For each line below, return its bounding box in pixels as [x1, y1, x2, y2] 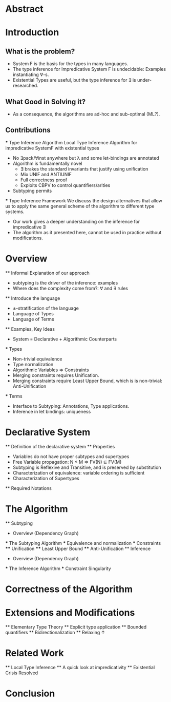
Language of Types [12, 310, 54, 316]
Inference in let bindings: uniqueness [12, 408, 91, 414]
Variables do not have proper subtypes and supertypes [12, 453, 130, 460]
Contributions [5, 126, 51, 135]
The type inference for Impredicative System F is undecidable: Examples [12, 66, 166, 72]
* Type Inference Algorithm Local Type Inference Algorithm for [5, 139, 138, 145]
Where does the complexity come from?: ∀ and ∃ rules [12, 285, 128, 291]
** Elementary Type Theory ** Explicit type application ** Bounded [5, 623, 147, 630]
